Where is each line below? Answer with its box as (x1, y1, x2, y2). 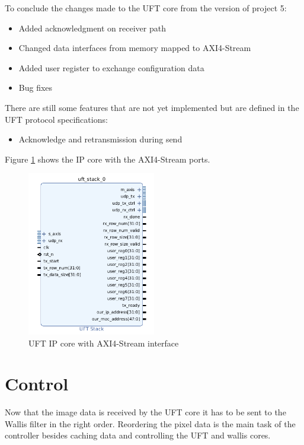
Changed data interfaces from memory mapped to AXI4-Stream (18, 42, 251, 54)
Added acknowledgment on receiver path (18, 21, 166, 34)
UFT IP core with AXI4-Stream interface (28, 336, 179, 349)
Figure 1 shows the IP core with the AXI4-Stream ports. (5, 152, 210, 165)
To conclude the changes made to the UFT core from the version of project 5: (5, 2, 287, 14)
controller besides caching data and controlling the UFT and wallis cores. (5, 429, 271, 441)
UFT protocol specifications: (5, 113, 108, 125)
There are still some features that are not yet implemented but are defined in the (5, 101, 299, 113)
